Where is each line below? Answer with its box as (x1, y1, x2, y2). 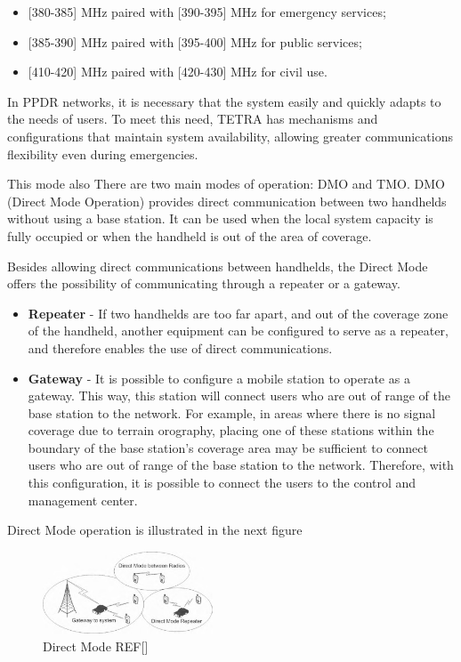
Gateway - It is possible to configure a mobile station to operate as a (28, 368, 410, 387)
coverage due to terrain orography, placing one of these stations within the (28, 421, 434, 440)
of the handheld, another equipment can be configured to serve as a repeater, (28, 321, 449, 340)
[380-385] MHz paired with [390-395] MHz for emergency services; (28, 3, 386, 20)
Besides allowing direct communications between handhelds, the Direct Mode (7, 256, 428, 275)
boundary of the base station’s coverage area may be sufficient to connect (28, 438, 428, 456)
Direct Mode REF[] (43, 636, 149, 655)
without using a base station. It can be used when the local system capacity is (7, 209, 433, 228)
